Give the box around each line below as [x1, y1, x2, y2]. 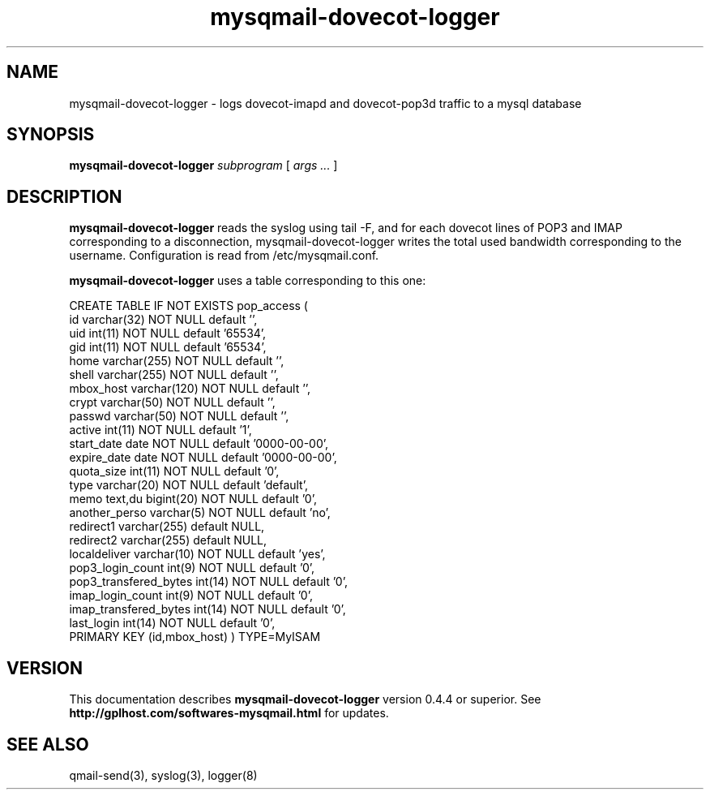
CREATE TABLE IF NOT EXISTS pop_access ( [69, 299, 308, 313]
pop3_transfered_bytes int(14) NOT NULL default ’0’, [69, 574, 348, 589]
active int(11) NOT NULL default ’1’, [69, 423, 252, 437]
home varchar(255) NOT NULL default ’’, [69, 354, 284, 368]
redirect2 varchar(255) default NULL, [69, 533, 267, 548]
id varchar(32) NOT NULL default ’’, [69, 312, 258, 327]
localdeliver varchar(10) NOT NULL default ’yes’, [69, 547, 326, 562]
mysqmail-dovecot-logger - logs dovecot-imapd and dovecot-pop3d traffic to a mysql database [69, 96, 582, 110]
